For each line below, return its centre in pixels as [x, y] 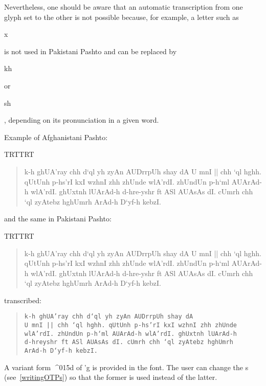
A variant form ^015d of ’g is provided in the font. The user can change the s [126, 367]
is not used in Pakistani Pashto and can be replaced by [91, 51]
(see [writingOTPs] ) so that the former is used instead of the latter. [111, 377]
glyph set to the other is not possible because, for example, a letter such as [121, 17]
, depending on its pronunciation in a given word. [82, 120]
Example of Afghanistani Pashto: [56, 137]
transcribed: [23, 300]
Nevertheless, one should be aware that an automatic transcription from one [124, 7]
